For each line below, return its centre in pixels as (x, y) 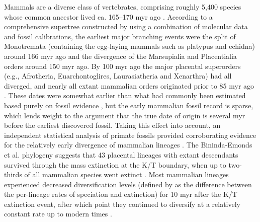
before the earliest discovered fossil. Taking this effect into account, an (112, 125)
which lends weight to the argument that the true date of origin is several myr (125, 115)
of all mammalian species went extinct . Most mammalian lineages (126, 174)
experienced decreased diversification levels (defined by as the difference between (128, 184)
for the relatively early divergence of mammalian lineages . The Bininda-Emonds (128, 145)
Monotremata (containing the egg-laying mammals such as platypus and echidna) (129, 46)
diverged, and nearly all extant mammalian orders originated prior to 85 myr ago (129, 85)
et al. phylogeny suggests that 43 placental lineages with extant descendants (121, 154)
